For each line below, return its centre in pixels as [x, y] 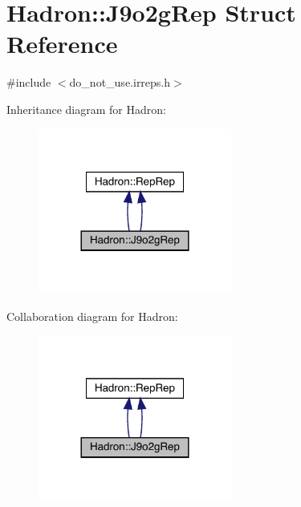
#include [29, 82]
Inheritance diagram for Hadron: [86, 109]
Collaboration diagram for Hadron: [92, 316]
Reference [62, 44]
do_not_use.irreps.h [120, 82]
